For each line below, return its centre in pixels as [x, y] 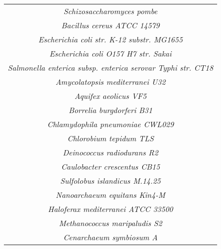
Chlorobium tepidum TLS [110, 138]
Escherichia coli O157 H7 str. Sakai [110, 53]
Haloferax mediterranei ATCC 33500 [110, 209]
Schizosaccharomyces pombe [110, 11]
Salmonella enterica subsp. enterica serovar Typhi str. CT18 [110, 67]
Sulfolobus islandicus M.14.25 [110, 181]
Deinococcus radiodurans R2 [110, 152]
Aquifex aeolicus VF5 [110, 96]
